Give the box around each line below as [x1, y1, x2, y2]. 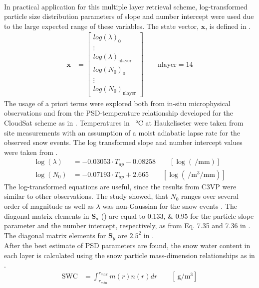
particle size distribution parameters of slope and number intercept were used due [4, 11, 254, 21]
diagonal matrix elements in [4, 210, 89, 221]
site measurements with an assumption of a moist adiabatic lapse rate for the [4, 127, 241, 138]
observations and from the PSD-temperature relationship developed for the [4, 108, 234, 118]
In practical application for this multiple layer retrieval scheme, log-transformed [4, 1, 248, 11]
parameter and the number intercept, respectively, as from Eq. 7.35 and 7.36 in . [4, 220, 251, 231]
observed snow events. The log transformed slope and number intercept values [4, 137, 243, 147]
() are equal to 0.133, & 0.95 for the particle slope [101, 210, 254, 221]
